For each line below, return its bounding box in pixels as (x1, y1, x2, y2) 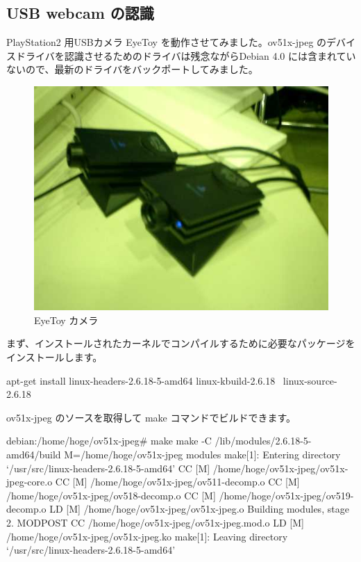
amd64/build (6, 447, 61, 461)
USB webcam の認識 (6, 2, 154, 24)
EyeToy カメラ (34, 312, 99, 327)
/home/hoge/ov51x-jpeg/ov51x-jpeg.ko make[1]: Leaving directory (6, 529, 288, 543)
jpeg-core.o (6, 474, 53, 489)
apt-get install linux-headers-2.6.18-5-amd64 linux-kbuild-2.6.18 (6, 373, 276, 387)
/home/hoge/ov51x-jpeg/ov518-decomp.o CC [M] (6, 488, 216, 502)
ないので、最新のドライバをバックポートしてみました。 (6, 62, 258, 77)
